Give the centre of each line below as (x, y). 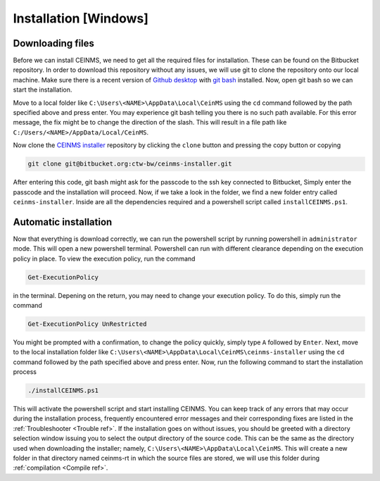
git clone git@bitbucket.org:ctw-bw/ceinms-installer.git (130, 164)
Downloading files (54, 43)
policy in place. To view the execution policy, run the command (104, 258)
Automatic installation (63, 222)
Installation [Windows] (81, 18)
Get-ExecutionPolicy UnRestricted (87, 324)
